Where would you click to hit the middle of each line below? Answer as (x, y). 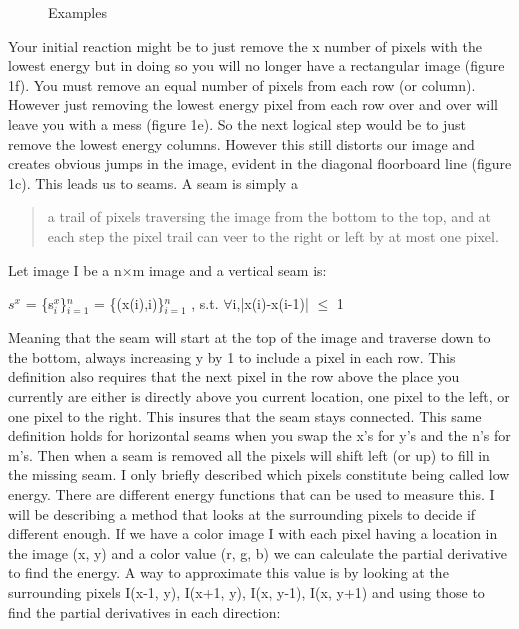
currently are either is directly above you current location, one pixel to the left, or (259, 396)
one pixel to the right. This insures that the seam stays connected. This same (245, 415)
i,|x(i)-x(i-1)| (270, 303)
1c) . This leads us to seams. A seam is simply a (153, 182)
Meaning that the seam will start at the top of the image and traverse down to (249, 337)
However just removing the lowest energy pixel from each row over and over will (253, 104)
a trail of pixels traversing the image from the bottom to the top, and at (269, 216)
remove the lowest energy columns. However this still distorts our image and (241, 143)
